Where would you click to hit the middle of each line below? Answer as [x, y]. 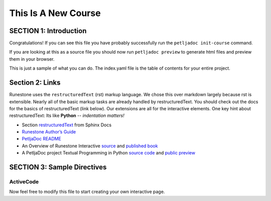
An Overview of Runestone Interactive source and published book [90, 146]
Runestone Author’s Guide [49, 132]
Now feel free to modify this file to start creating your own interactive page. [87, 192]
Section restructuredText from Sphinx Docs [67, 125]
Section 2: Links [35, 83]
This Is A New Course [55, 13]
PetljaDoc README [41, 139]
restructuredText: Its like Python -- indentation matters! [67, 116]
